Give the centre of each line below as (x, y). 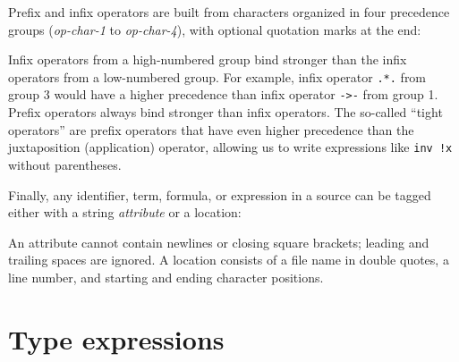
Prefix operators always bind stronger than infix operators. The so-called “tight (225, 112)
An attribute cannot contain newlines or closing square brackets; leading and (219, 242)
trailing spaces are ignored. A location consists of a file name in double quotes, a (229, 260)
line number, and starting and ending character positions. (166, 277)
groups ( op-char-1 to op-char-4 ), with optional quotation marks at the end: (215, 29)
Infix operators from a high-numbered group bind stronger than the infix (208, 59)
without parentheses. (65, 164)
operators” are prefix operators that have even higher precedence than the (211, 129)
